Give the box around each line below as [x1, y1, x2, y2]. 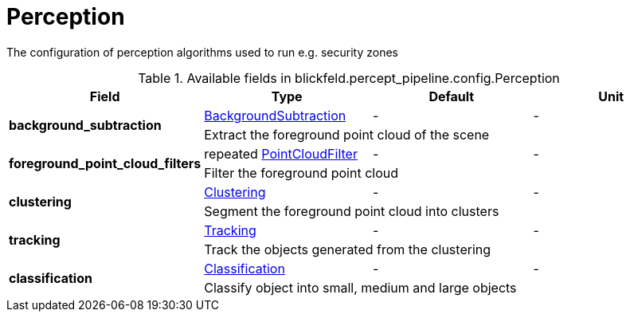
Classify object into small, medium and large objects [204, 279, 517, 296]
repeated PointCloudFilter [204, 145, 358, 162]
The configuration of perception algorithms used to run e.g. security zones [6, 45, 398, 59]
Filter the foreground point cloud [204, 164, 399, 181]
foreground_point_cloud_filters [9, 155, 202, 171]
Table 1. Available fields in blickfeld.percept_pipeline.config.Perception [138, 69, 560, 86]
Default [428, 88, 475, 104]
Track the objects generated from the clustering [204, 241, 491, 257]
